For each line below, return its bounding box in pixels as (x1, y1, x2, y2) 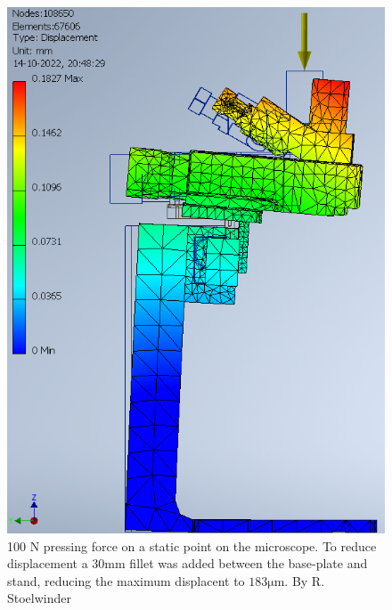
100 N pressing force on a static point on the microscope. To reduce (7, 536, 377, 555)
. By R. (284, 571, 325, 590)
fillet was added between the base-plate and (129, 554, 368, 573)
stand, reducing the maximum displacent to (7, 571, 245, 590)
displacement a (7, 554, 88, 573)
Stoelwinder (7, 589, 72, 607)
